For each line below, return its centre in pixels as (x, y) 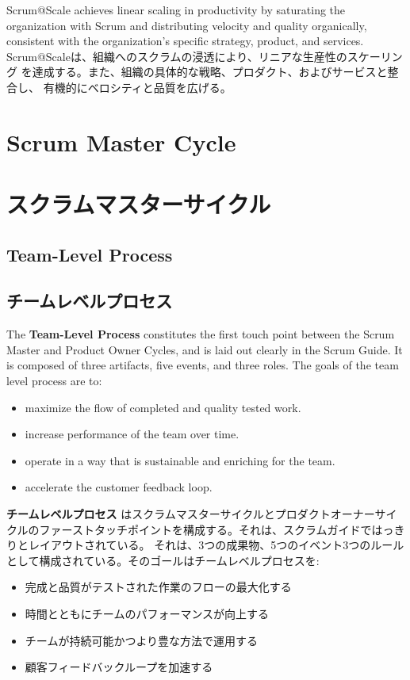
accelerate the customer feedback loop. (119, 487)
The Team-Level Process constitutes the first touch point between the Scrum (201, 334)
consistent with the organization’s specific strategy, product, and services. (185, 41)
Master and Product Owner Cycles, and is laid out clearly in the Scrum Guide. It (205, 349)
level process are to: (54, 381)
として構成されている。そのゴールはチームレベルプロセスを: (163, 560)
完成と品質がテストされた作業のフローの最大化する (158, 587)
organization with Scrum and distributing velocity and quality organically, (187, 25)
